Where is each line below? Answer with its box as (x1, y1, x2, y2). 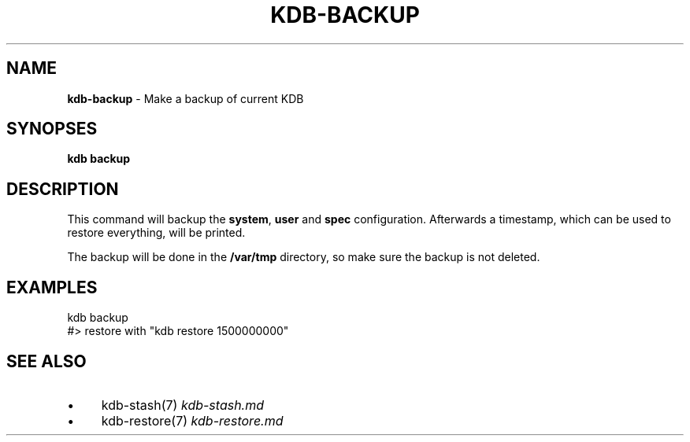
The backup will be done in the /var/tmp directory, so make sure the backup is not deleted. (67, 250, 540, 264)
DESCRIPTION (6, 179, 119, 199)
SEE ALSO (6, 351, 87, 371)
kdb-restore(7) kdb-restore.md (101, 412, 284, 429)
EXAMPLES (6, 277, 98, 297)
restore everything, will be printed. (67, 226, 246, 240)
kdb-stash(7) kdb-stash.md (101, 396, 265, 413)
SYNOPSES (6, 119, 98, 139)
